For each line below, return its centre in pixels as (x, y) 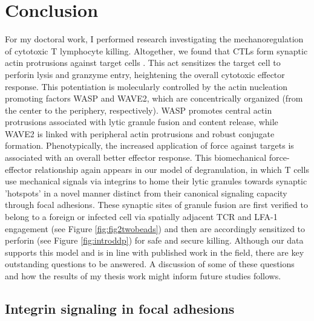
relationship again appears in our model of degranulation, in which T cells (172, 169)
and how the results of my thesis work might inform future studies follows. (143, 276)
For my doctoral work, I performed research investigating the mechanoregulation (154, 39)
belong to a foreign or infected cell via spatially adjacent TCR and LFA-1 (141, 217)
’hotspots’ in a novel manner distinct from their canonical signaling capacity (146, 193)
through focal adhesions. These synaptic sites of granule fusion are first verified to (156, 205)
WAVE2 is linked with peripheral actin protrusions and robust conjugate (140, 133)
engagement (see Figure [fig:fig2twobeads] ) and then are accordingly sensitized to (155, 228)
